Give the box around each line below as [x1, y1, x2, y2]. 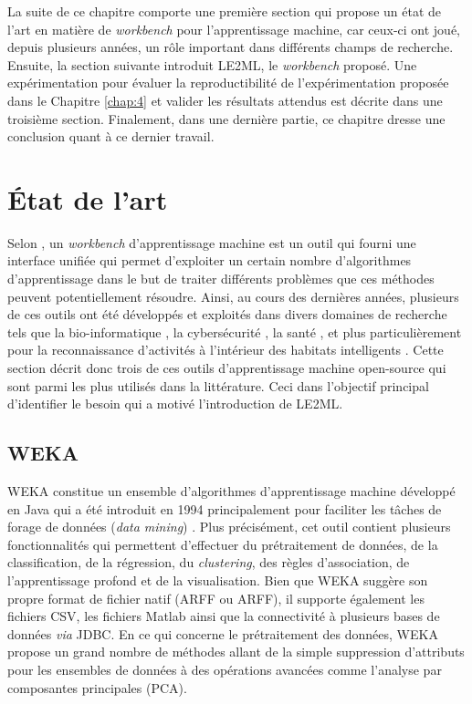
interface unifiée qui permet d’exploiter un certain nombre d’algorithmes [7, 251, 412, 270]
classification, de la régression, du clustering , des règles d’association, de [7, 553, 410, 572]
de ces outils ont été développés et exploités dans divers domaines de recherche [7, 305, 447, 324]
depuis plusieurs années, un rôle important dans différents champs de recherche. [7, 37, 454, 57]
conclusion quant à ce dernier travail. [7, 127, 215, 146]
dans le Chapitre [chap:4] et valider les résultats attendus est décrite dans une [7, 90, 443, 109]
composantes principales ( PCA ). [7, 678, 187, 697]
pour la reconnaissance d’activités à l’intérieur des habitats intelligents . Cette [7, 340, 444, 359]
